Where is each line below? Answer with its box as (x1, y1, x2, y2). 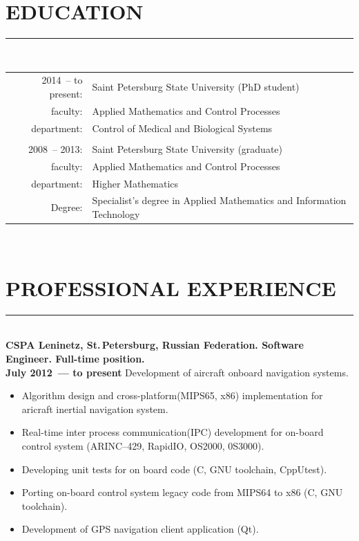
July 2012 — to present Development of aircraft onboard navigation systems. (6, 365, 349, 379)
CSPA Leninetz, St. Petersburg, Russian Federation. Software (6, 338, 304, 352)
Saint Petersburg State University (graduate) (92, 141, 282, 156)
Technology (92, 206, 140, 221)
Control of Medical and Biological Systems (92, 120, 273, 135)
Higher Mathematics (92, 176, 179, 190)
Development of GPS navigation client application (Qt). (21, 522, 259, 536)
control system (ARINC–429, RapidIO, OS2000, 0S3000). (21, 438, 264, 452)
